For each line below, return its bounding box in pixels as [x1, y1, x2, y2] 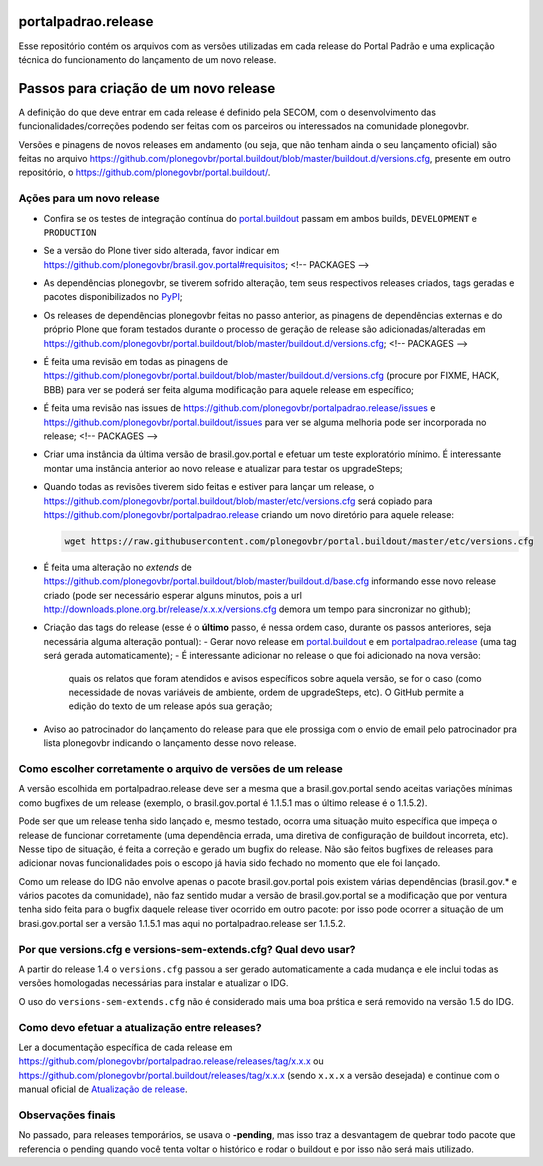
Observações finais [18, 1108, 116, 1122]
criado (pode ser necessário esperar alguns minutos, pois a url [43, 589, 302, 601]
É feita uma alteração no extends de [43, 561, 192, 573]
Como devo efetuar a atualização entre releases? [18, 1020, 262, 1034]
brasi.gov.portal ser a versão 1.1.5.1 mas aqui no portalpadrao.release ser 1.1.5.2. [18, 917, 347, 929]
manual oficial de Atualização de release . [18, 1083, 188, 1095]
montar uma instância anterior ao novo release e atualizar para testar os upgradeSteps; [43, 462, 404, 474]
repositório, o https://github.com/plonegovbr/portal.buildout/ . [18, 166, 271, 179]
